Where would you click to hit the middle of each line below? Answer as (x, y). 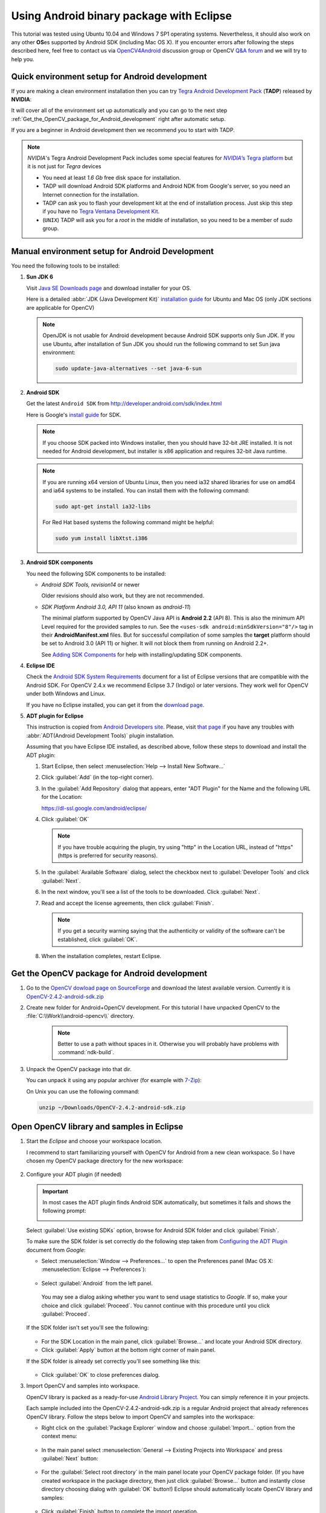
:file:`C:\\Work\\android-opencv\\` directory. (80, 1016)
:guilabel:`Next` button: (70, 1459)
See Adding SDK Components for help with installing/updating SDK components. (142, 654)
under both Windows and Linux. (66, 694)
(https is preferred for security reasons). (108, 856)
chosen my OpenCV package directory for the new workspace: (105, 1160)
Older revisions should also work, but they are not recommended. (123, 596)
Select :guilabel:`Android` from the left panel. (97, 1283)
